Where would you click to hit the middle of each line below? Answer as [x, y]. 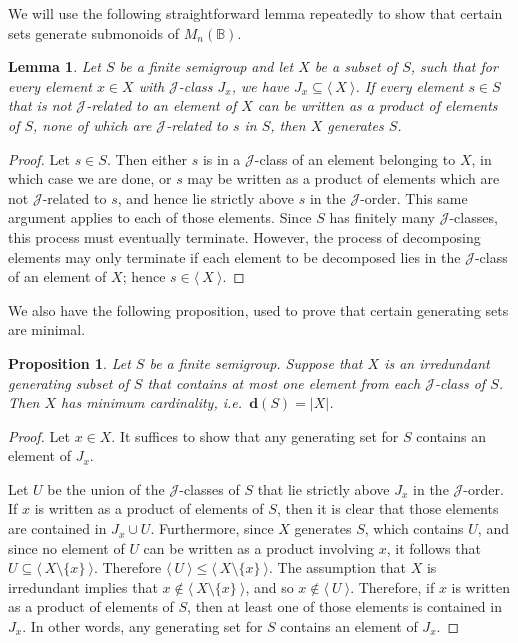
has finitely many [382, 217]
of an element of [57, 276]
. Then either [147, 158]
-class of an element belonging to [355, 158]
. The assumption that [337, 567]
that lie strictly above [323, 488]
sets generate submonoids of [94, 32]
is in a [221, 158]
